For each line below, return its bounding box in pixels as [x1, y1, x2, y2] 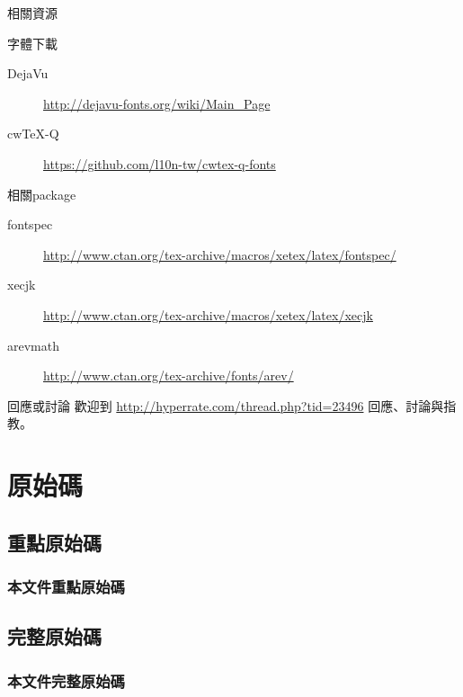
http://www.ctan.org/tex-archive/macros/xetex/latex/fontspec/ [43, 245, 396, 264]
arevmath [7, 335, 59, 354]
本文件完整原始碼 [7, 669, 125, 692]
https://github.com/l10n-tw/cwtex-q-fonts [43, 154, 276, 173]
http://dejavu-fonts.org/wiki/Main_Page [43, 94, 271, 112]
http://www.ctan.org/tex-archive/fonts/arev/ [43, 366, 294, 385]
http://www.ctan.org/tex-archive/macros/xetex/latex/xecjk [43, 305, 373, 324]
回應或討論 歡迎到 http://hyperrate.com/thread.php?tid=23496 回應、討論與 [7, 396, 444, 415]
